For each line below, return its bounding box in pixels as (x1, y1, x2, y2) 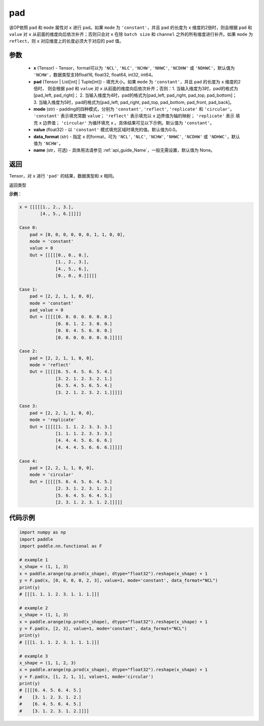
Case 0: (19, 225, 38, 231)
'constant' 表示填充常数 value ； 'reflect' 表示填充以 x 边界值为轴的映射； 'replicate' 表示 (33, 113, 235, 119)
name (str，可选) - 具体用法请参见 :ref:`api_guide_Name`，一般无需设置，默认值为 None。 (33, 147, 215, 153)
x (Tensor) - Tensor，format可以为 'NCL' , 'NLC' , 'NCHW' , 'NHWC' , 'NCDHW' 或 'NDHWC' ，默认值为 (33, 65, 235, 71)
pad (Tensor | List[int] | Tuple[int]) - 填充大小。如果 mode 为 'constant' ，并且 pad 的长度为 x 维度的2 (33, 78, 241, 84)
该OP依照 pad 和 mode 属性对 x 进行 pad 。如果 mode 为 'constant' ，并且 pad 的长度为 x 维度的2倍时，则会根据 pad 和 (9, 25, 252, 30)
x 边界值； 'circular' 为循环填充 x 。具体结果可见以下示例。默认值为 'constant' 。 (39, 120, 215, 126)
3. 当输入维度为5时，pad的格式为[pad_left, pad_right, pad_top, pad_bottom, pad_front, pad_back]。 (33, 99, 234, 105)
